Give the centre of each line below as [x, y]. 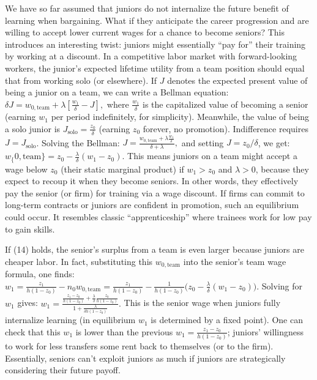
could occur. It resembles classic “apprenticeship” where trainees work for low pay [158, 216]
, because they [282, 169]
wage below [26, 169]
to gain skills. [30, 229]
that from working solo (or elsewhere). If [81, 80]
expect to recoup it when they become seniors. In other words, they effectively [152, 181]
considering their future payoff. [63, 370]
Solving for [282, 285]
